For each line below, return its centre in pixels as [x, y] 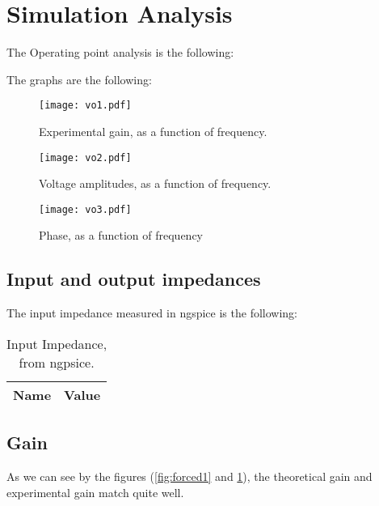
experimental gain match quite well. [95, 492]
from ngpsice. [57, 362]
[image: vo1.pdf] [85, 106]
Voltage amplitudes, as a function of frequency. [155, 183]
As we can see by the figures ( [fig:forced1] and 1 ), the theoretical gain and [189, 476]
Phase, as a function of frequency [121, 235]
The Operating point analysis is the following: [120, 52]
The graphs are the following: [79, 79]
